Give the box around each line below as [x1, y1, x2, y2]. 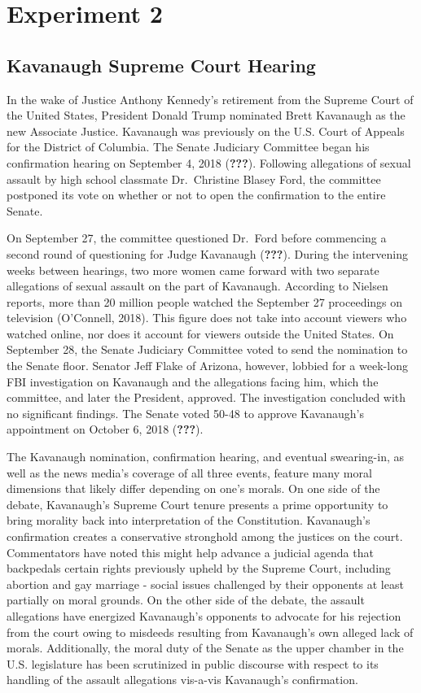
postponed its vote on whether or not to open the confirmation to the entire [7, 186, 386, 203]
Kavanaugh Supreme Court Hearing [7, 52, 316, 77]
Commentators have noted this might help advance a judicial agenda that [7, 543, 374, 560]
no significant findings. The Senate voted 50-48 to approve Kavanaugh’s [7, 404, 364, 421]
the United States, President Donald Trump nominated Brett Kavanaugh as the [7, 107, 406, 124]
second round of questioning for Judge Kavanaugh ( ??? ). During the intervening [7, 245, 408, 262]
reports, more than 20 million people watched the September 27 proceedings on [7, 293, 403, 310]
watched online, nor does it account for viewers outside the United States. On [7, 325, 394, 342]
